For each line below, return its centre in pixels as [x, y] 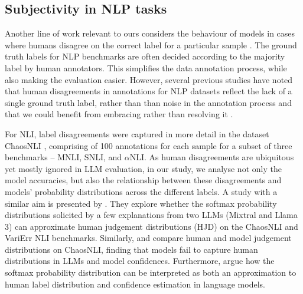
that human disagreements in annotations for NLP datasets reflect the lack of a [149, 91]
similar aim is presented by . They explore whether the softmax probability [141, 203]
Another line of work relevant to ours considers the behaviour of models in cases [150, 33]
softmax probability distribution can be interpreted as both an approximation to [151, 272]
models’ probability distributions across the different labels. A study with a [141, 191]
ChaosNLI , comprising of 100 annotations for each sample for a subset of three [149, 145]
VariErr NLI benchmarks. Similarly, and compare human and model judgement [148, 238]
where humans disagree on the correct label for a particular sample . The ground [151, 44]
